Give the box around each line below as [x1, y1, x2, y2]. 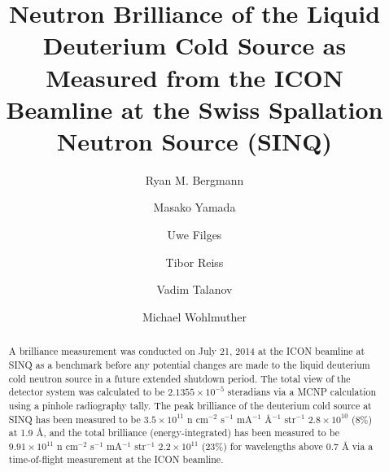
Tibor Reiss [165, 253, 224, 270]
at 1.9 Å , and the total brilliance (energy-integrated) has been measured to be [8, 426, 339, 439]
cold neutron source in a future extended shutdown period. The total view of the [8, 371, 351, 385]
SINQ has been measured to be [8, 412, 141, 426]
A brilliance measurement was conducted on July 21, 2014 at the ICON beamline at [8, 344, 365, 358]
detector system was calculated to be [8, 385, 165, 399]
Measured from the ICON [46, 60, 343, 94]
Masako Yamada [153, 199, 236, 216]
